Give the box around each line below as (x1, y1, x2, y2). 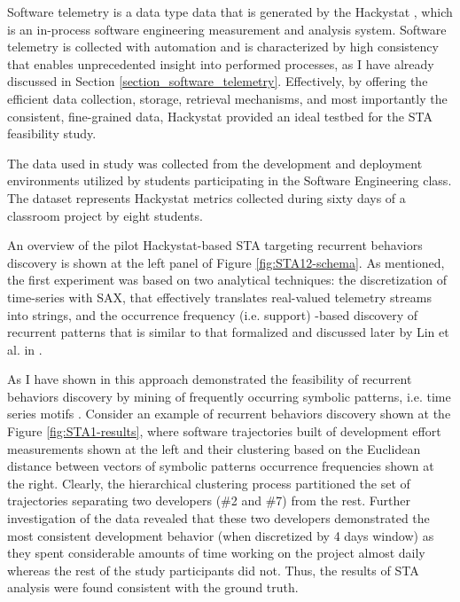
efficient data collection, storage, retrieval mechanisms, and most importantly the (7, 89, 448, 107)
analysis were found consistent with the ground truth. (7, 578, 299, 597)
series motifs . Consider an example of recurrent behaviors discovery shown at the (7, 404, 451, 423)
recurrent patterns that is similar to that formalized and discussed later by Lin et (7, 323, 449, 341)
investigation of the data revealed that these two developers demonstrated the (7, 509, 430, 528)
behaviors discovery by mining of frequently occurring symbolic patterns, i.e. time (7, 387, 451, 405)
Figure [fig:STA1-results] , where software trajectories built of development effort (7, 422, 441, 441)
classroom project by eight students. (7, 206, 203, 224)
